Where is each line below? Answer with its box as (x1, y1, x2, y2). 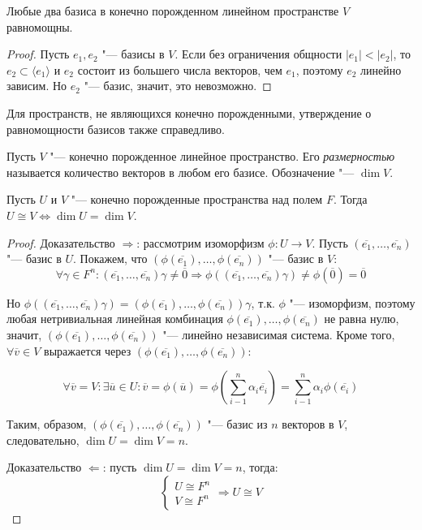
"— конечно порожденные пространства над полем (71, 191, 323, 208)
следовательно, (6, 431, 80, 448)
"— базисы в (101, 45, 165, 62)
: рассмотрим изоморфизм (136, 234, 265, 251)
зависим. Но (6, 77, 67, 94)
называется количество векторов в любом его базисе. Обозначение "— (6, 163, 355, 180)
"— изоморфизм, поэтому (289, 294, 416, 311)
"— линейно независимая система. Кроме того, (162, 325, 395, 343)
